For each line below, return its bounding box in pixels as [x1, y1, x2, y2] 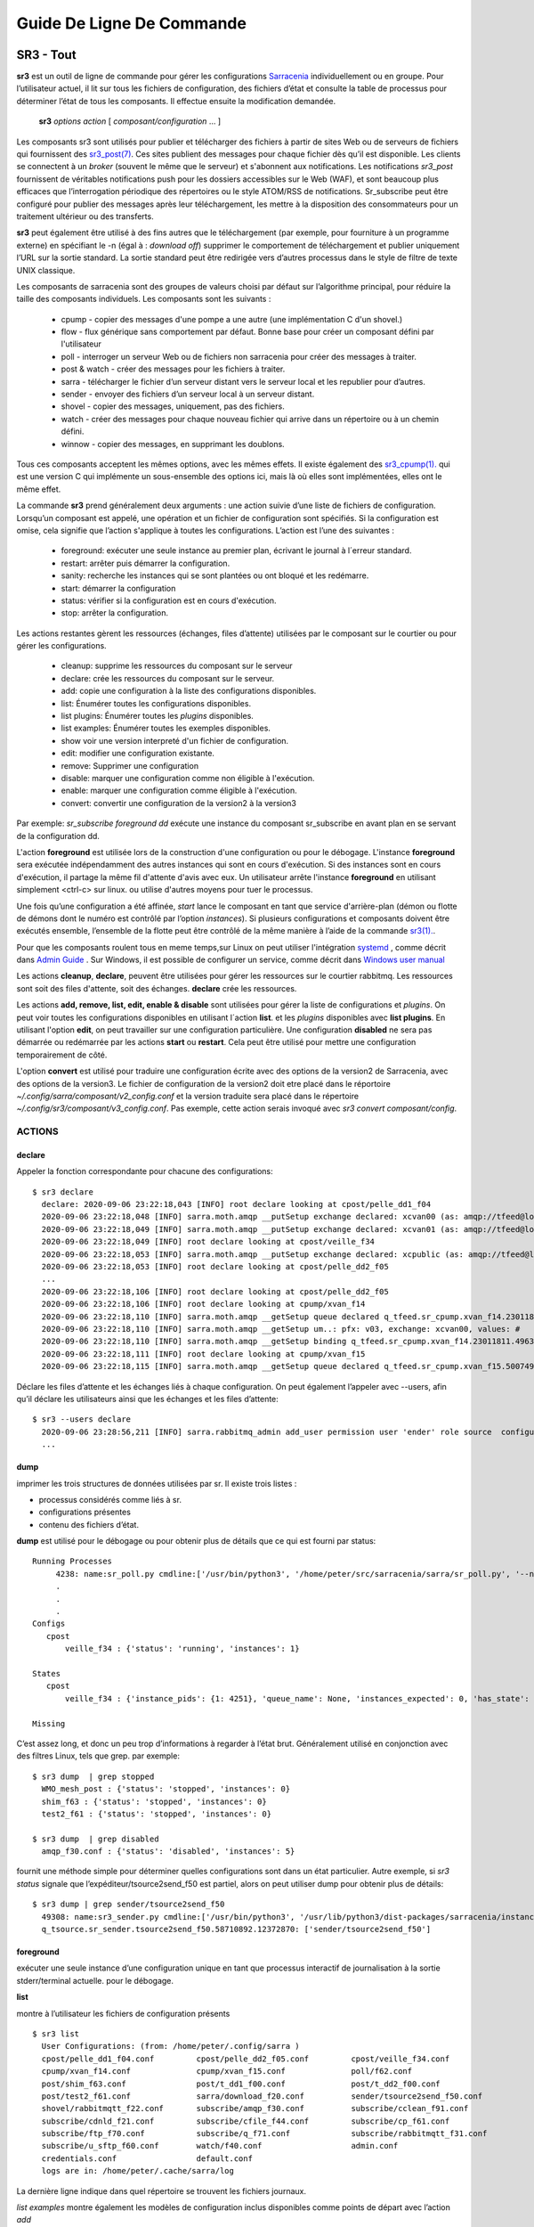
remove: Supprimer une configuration [61, 760, 199, 771]
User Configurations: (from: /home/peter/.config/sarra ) [41, 2041, 300, 2052]
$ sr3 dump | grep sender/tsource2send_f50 [32, 1899, 225, 1910]
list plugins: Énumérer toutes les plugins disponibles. [61, 711, 254, 722]
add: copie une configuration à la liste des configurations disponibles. [61, 686, 317, 697]
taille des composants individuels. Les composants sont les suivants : [16, 294, 271, 305]
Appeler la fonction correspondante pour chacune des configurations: [16, 1166, 273, 1177]
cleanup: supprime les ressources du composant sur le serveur [61, 660, 293, 672]
